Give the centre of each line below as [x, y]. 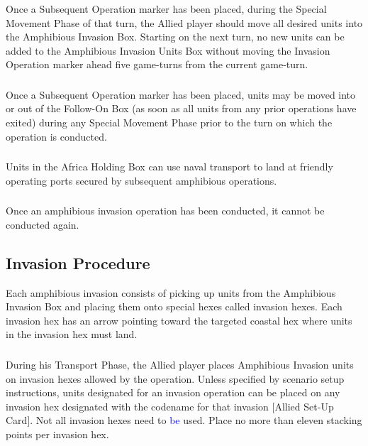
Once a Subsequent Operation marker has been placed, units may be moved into [181, 94]
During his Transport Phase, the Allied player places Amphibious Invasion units [180, 364]
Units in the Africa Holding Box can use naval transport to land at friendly [169, 167]
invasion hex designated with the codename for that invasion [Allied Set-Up [170, 406]
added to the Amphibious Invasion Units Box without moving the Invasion [168, 50]
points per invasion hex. [57, 434]
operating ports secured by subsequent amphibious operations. [141, 180]
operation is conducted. [56, 136]
